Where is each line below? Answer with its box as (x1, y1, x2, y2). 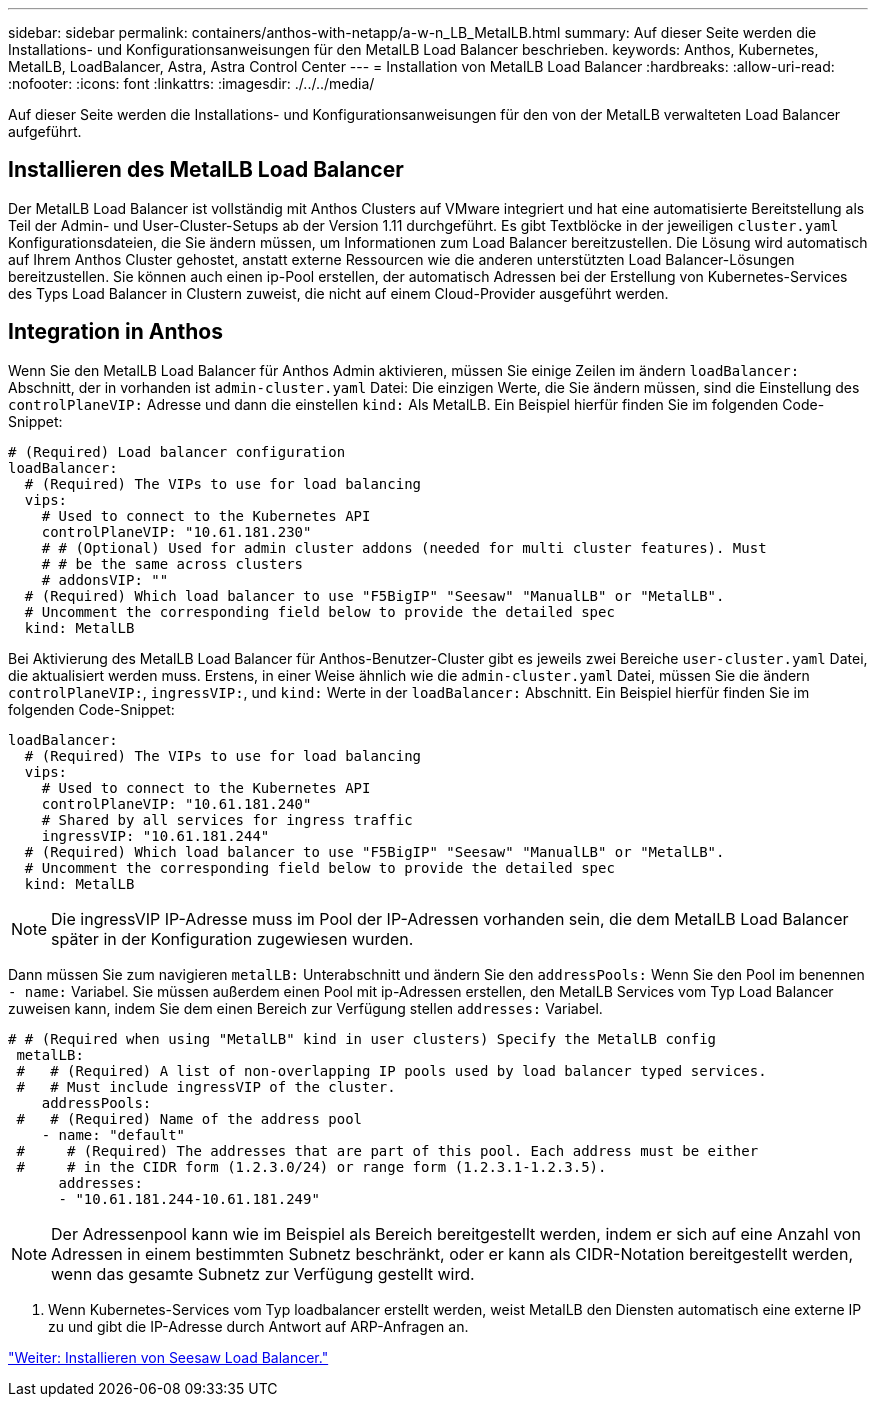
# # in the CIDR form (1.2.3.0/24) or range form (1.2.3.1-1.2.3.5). (16, 1158, 607, 1175)
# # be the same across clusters (41, 555, 304, 572)
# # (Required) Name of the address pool (16, 1110, 363, 1127)
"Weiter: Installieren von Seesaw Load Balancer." (8, 1348, 329, 1366)
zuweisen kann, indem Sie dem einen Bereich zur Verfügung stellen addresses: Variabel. (8, 999, 603, 1017)
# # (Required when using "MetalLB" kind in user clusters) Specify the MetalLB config (8, 1030, 717, 1047)
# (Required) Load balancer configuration (8, 443, 346, 460)
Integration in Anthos (8, 319, 223, 345)
